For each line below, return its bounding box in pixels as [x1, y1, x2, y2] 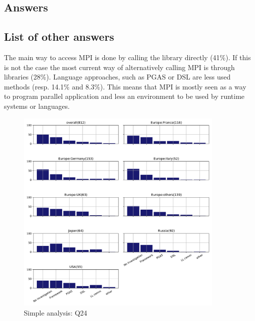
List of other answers [4, 29, 114, 44]
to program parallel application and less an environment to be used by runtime [4, 91, 245, 101]
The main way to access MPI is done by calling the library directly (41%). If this [4, 52, 251, 62]
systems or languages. [4, 100, 70, 111]
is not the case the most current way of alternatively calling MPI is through [4, 62, 235, 72]
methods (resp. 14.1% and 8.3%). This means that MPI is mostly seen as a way [4, 81, 247, 91]
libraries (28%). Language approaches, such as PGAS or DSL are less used [4, 72, 231, 82]
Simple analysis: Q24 [24, 308, 87, 318]
